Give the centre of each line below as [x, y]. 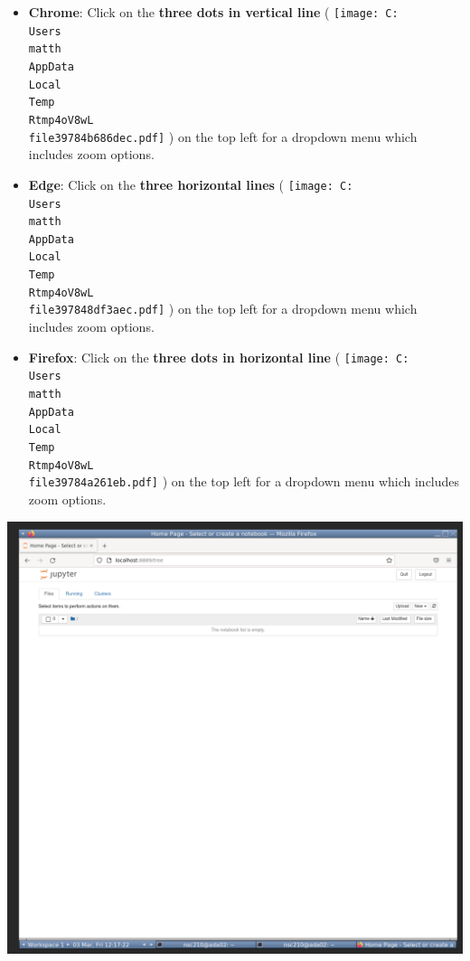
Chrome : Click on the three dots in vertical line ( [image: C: [213, 12]
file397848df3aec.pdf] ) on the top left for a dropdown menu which [223, 309]
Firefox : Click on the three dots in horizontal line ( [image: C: [219, 357]
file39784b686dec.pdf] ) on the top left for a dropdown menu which [223, 136]
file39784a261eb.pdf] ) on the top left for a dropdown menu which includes [244, 481]
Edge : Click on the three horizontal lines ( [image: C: [191, 184]
